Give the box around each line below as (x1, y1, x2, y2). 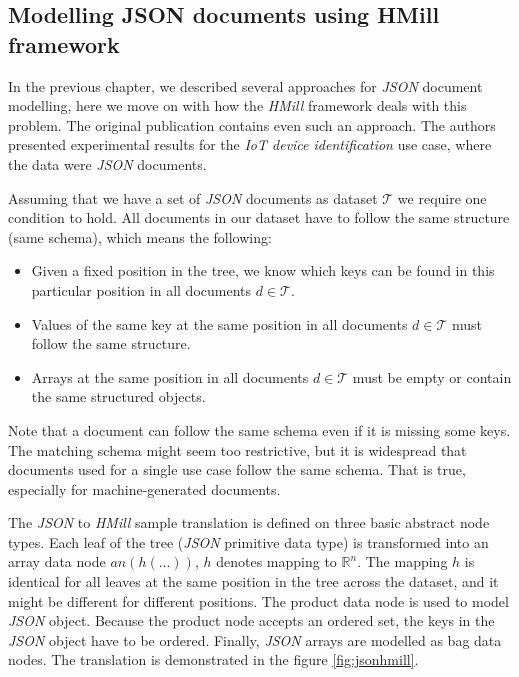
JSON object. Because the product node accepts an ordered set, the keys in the (8, 610, 495, 631)
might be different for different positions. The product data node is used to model (8, 590, 509, 611)
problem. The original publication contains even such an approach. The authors (8, 114, 496, 135)
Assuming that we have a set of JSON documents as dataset (8, 187, 378, 208)
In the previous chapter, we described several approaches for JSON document (8, 75, 483, 96)
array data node (8, 551, 106, 572)
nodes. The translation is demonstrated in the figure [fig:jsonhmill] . (8, 649, 419, 670)
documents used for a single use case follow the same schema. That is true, (8, 459, 466, 480)
